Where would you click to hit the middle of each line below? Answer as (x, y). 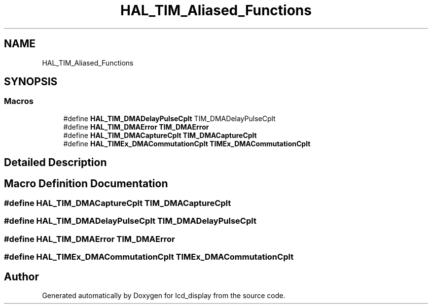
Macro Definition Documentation (86, 183)
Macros (19, 101)
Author (21, 276)
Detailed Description (55, 163)
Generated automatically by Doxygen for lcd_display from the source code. (164, 296)
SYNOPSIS (31, 82)
